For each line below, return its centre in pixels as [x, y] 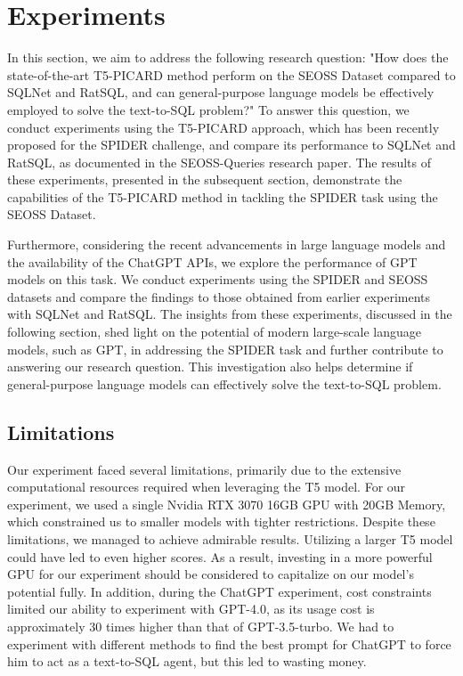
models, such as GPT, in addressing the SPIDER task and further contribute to [225, 349]
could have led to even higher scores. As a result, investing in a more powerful [220, 556]
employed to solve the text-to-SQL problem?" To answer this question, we [208, 109]
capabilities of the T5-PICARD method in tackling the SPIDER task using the [223, 196]
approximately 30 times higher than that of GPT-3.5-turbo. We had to [201, 626]
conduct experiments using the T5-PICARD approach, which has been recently [223, 127]
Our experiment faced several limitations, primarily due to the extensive [204, 469]
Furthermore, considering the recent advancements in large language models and [227, 244]
